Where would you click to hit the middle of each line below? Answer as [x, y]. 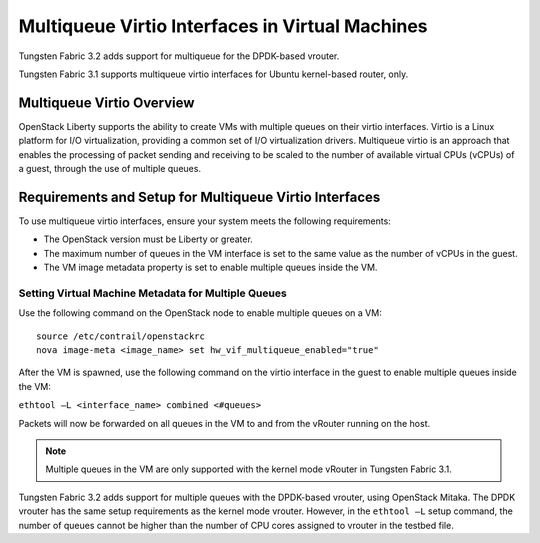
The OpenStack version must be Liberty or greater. [148, 239]
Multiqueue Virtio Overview [106, 102]
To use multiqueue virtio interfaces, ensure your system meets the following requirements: [205, 221]
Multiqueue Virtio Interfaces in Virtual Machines [223, 26]
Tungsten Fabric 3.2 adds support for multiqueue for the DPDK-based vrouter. [179, 56]
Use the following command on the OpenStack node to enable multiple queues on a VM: [200, 313]
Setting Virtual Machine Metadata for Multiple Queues [152, 293]
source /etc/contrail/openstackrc [120, 336]
